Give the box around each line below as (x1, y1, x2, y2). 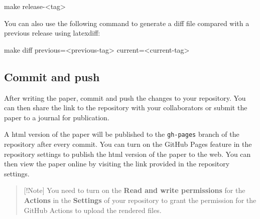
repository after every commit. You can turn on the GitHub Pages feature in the (4, 139, 252, 149)
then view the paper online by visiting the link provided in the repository (4, 158, 230, 169)
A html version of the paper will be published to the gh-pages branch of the (4, 129, 239, 139)
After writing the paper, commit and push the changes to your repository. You (4, 92, 246, 103)
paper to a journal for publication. (4, 112, 109, 122)
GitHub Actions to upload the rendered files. (24, 204, 162, 215)
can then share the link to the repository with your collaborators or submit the (4, 102, 247, 113)
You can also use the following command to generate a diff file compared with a (4, 18, 249, 28)
